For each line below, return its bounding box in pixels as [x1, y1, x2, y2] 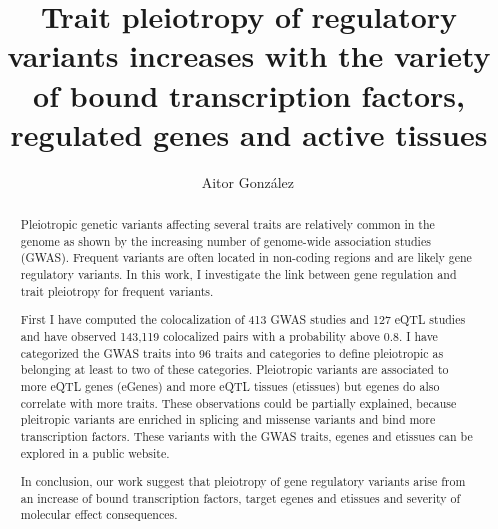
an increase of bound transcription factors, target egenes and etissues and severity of [20, 489, 461, 506]
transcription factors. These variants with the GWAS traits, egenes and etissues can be [20, 427, 473, 444]
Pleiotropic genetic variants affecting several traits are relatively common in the [20, 216, 435, 233]
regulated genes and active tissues [10, 113, 488, 154]
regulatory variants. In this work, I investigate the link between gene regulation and [20, 266, 457, 283]
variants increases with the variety [7, 35, 491, 76]
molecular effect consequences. [20, 506, 178, 523]
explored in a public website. [20, 444, 170, 461]
